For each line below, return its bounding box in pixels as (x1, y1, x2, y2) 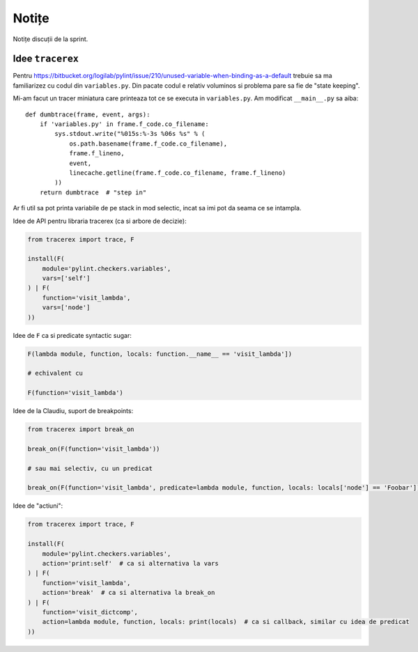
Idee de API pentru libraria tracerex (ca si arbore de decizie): (13, 217, 187, 225)
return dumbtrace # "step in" (39, 188, 147, 196)
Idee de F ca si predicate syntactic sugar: (13, 331, 132, 339)
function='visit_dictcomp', (42, 608, 139, 616)
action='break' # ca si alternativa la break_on (42, 589, 215, 597)
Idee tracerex (13, 53, 79, 65)
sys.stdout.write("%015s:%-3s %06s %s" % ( (54, 130, 206, 138)
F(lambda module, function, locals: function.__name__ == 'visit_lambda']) (27, 350, 293, 358)
